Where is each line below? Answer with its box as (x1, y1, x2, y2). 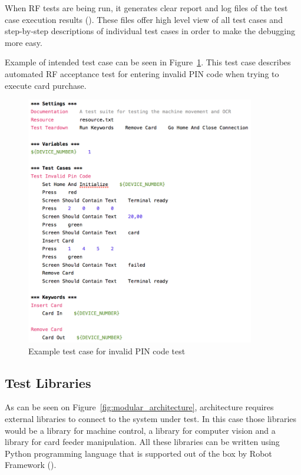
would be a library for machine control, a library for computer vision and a (5, 424, 276, 436)
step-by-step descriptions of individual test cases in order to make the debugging (5, 25, 295, 37)
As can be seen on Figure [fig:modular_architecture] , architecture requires (5, 401, 274, 413)
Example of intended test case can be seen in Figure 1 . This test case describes (5, 56, 291, 68)
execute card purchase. (5, 79, 87, 91)
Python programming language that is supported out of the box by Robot (5, 447, 272, 459)
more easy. (5, 36, 42, 48)
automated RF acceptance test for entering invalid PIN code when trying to (5, 67, 279, 79)
